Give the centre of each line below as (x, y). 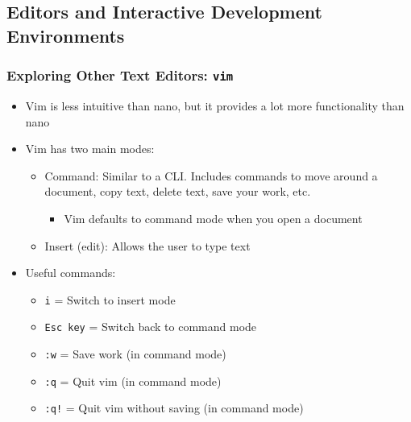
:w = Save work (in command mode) (135, 354)
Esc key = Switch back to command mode (151, 327)
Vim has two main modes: (90, 149)
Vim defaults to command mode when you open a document (213, 218)
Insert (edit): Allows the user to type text (147, 245)
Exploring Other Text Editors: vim (120, 75)
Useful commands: (71, 273)
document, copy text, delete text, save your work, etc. (178, 191)
